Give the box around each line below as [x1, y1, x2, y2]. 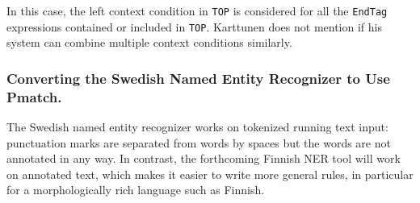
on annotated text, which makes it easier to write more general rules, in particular [6, 165, 414, 182]
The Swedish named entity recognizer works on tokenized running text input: [6, 118, 388, 135]
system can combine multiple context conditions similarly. [6, 34, 292, 51]
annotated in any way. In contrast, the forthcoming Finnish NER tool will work [6, 150, 401, 167]
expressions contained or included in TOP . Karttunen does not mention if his [6, 18, 382, 35]
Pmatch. [6, 86, 62, 106]
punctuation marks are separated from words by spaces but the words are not [6, 134, 391, 151]
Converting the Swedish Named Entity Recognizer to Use [6, 68, 390, 88]
